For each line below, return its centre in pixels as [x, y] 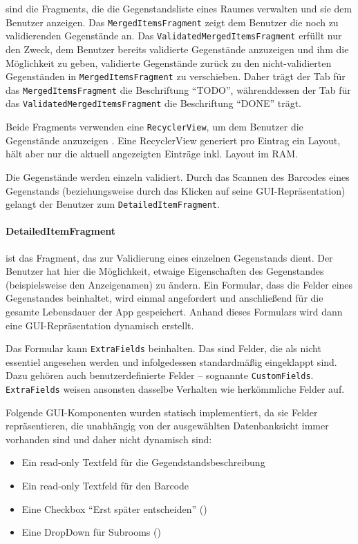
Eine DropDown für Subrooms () [91, 532]
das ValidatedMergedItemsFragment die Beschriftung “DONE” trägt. [154, 103]
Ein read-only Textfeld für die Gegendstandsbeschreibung [143, 462]
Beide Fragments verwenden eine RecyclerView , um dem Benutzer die [154, 127]
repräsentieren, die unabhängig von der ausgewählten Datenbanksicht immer [167, 426]
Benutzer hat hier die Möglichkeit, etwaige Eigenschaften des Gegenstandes [165, 271]
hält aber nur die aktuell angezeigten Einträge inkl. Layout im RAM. [152, 154]
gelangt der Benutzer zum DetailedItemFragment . [113, 204]
